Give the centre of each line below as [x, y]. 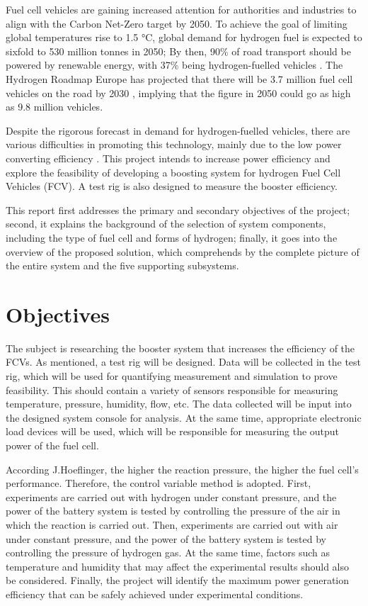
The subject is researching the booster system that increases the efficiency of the [180, 348]
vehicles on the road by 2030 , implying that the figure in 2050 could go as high [178, 92]
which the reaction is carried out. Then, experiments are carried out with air [172, 524]
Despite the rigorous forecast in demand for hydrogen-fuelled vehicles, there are [178, 130]
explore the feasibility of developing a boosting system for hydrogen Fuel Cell [173, 172]
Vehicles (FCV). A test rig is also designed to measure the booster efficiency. [172, 186]
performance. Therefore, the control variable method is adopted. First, [159, 483]
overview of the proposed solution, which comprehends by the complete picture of [183, 251]
